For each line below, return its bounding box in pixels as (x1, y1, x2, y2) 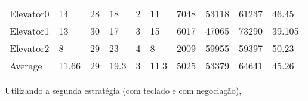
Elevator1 (10, 24, 50, 38)
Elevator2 (10, 41, 50, 55)
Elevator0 (10, 7, 50, 20)
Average (10, 59, 42, 72)
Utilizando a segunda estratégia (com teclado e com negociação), (5, 84, 242, 96)
